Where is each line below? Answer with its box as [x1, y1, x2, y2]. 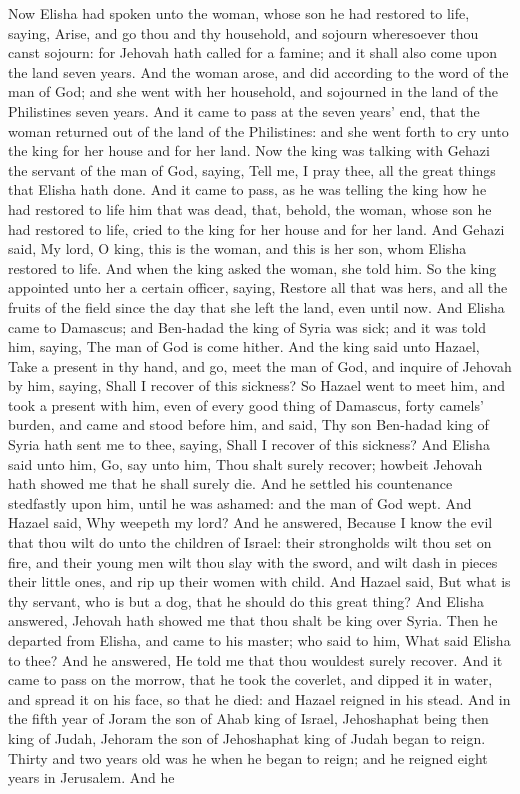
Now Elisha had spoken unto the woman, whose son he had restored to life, [8, 3, 470, 23]
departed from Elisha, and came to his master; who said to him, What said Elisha [8, 630, 511, 650]
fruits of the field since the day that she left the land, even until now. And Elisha [8, 296, 505, 317]
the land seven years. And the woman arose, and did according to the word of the [8, 61, 509, 82]
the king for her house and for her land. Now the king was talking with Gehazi [8, 140, 490, 161]
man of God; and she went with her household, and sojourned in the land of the [8, 81, 499, 102]
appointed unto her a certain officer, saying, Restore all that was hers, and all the [8, 277, 508, 298]
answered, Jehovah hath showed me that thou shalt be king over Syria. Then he [8, 610, 498, 631]
